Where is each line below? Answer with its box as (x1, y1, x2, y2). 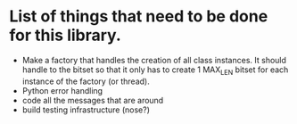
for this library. (9, 25, 122, 45)
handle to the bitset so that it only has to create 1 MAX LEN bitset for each (21, 64, 289, 77)
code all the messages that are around (21, 95, 164, 105)
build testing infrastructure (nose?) (21, 104, 150, 115)
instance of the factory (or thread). (21, 76, 150, 87)
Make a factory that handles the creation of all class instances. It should (21, 54, 287, 65)
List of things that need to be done (9, 6, 268, 27)
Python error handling (21, 85, 103, 95)
